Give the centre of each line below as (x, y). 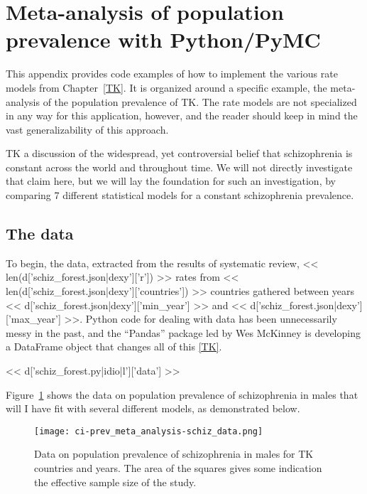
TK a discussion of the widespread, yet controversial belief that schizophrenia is (179, 153)
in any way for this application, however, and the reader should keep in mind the (182, 116)
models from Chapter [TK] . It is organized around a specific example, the (166, 87)
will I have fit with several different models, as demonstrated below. (153, 408)
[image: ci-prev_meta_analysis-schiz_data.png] (149, 431)
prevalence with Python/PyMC (163, 39)
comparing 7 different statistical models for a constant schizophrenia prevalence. (180, 195)
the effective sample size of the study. (115, 482)
